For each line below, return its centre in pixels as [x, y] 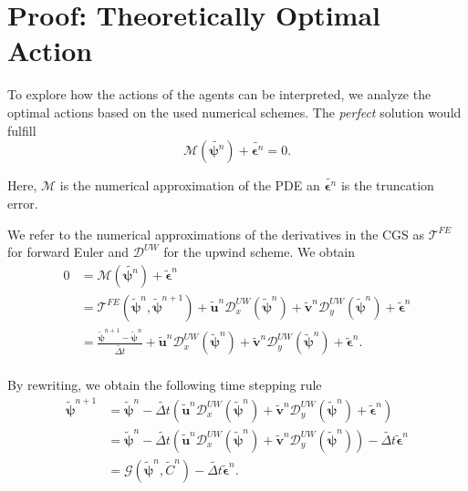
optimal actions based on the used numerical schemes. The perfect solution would [234, 112]
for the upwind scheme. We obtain [260, 252]
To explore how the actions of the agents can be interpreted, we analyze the [219, 94]
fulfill [22, 130]
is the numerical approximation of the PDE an [190, 185]
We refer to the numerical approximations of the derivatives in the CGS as [216, 234]
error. [23, 203]
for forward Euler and [68, 252]
